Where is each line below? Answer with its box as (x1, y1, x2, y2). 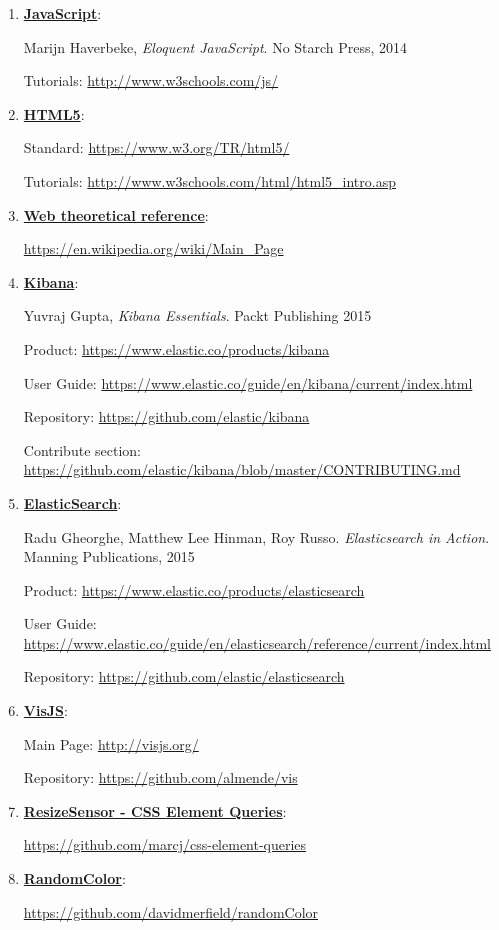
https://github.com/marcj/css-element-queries (23, 834, 307, 855)
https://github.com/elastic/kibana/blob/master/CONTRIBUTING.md (23, 459, 461, 480)
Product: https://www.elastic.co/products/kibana (23, 338, 330, 359)
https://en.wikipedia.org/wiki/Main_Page (23, 238, 284, 259)
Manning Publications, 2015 (23, 546, 195, 567)
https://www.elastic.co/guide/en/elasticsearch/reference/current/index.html (23, 632, 491, 653)
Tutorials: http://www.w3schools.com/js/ (23, 70, 279, 91)
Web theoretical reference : (23, 204, 209, 225)
